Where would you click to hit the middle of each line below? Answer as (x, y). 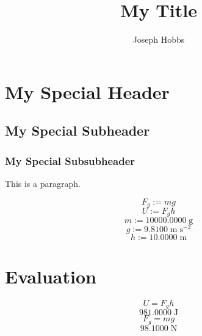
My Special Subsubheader (70, 160)
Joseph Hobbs (159, 39)
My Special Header (87, 91)
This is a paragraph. (43, 183)
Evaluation (51, 276)
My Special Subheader (78, 130)
